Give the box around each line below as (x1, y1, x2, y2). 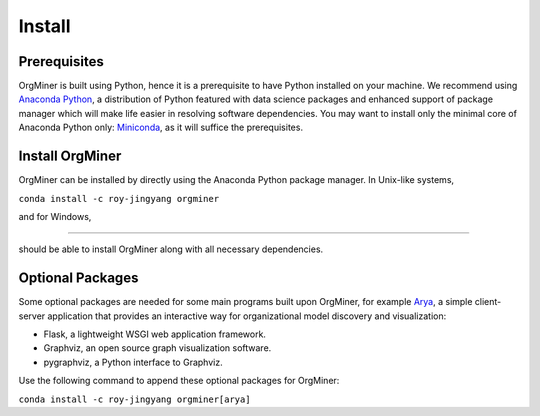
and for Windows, (18, 210, 92, 222)
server (18, 310, 46, 322)
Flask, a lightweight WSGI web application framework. (43, 328, 267, 340)
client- (474, 296, 502, 308)
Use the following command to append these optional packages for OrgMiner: (18, 375, 340, 387)
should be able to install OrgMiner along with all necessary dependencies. (18, 243, 324, 255)
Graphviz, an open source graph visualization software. (43, 342, 272, 354)
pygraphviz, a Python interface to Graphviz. (43, 356, 224, 368)
